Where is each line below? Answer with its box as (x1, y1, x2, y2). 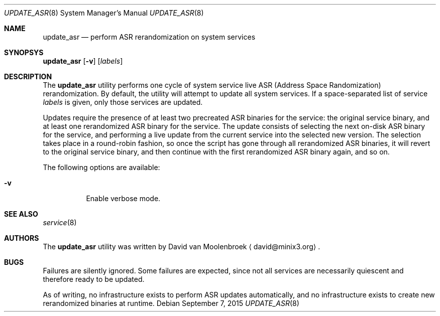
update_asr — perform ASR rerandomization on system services (43, 33, 256, 41)
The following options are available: (43, 163, 160, 172)
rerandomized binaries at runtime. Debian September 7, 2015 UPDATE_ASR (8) (43, 299, 299, 307)
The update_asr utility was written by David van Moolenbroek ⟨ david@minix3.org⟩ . (43, 242, 320, 251)
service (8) (43, 218, 77, 227)
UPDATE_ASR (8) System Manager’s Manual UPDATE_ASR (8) (4, 9, 204, 17)
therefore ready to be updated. (43, 275, 145, 283)
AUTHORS (4, 234, 39, 242)
